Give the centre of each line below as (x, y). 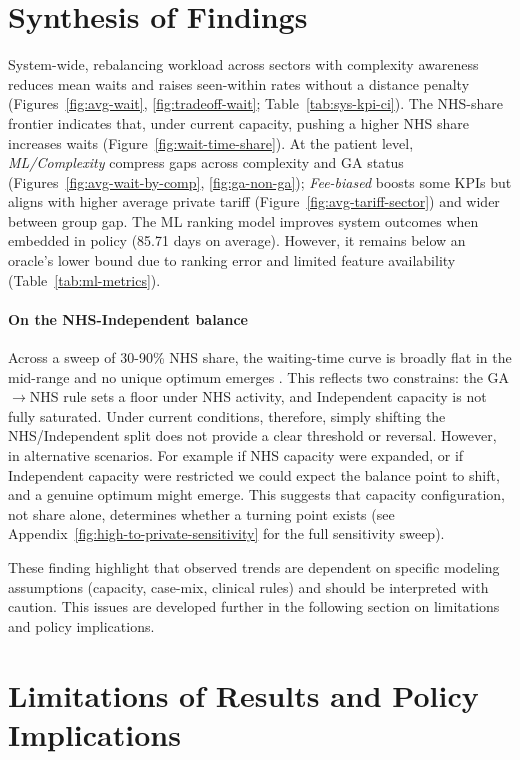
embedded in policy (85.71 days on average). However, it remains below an (237, 240)
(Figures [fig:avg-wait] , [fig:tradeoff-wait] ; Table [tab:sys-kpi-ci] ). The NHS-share (255, 103)
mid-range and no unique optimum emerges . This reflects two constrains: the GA (259, 376)
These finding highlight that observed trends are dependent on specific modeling (254, 566)
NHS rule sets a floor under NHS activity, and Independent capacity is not (258, 396)
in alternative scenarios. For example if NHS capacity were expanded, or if (236, 455)
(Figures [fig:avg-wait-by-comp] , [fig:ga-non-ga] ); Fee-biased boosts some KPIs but (260, 181)
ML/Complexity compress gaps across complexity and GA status (206, 162)
